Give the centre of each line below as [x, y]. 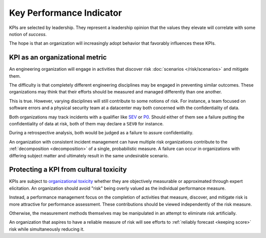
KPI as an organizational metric [58, 57]
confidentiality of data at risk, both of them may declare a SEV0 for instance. [86, 123]
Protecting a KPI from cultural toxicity [68, 170]
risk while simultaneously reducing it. [47, 229]
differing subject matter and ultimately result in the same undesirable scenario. [89, 155]
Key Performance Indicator [66, 13]
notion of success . [28, 34]
